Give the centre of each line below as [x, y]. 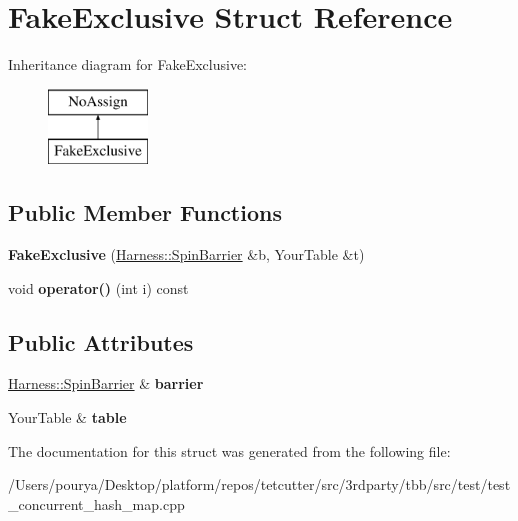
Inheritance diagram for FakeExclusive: [127, 64]
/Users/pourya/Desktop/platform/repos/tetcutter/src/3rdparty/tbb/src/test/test [259, 484]
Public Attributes [101, 341]
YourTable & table [67, 417]
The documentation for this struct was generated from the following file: [229, 450]
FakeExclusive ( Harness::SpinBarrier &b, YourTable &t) [186, 254]
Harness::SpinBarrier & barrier [106, 383]
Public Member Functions [145, 212]
